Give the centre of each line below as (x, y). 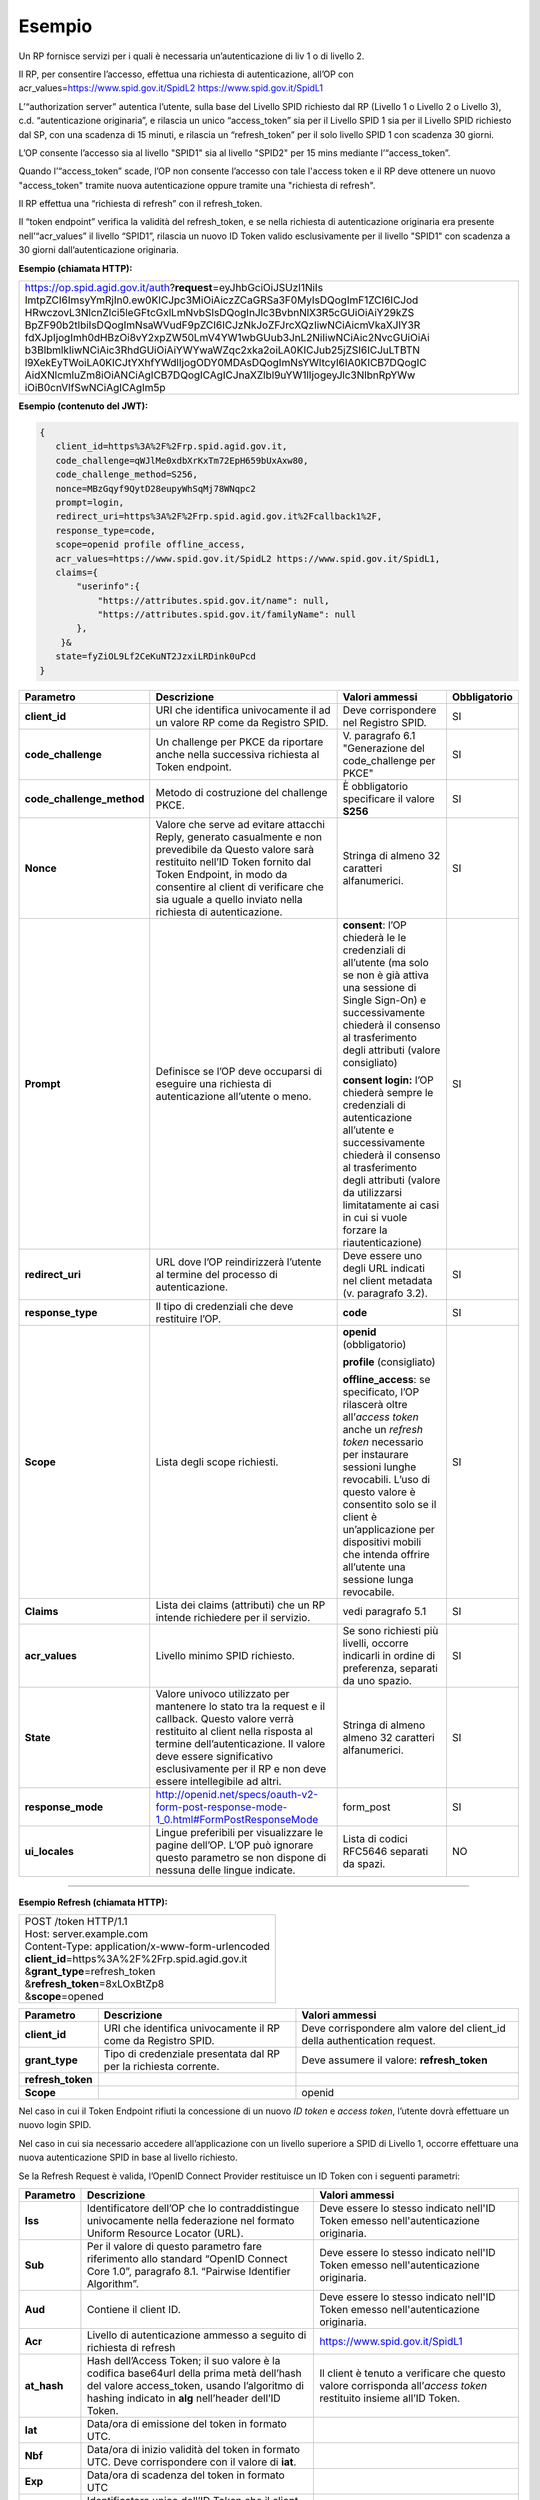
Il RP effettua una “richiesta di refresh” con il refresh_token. (140, 204)
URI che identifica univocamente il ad (243, 710)
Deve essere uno (382, 1255)
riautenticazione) (382, 1242)
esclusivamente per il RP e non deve (241, 1768)
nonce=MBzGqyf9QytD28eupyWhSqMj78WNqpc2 (156, 488)
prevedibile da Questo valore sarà (235, 849)
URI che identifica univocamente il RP (191, 2028)
